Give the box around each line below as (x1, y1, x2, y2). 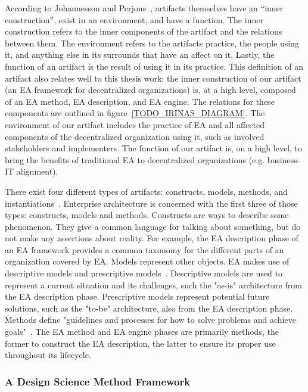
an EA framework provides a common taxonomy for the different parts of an (5, 243, 284, 256)
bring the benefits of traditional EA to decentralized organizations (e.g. (5, 153, 265, 166)
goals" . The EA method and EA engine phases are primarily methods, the (5, 325, 279, 338)
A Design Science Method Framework (5, 374, 191, 388)
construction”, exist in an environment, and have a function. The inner (5, 13, 263, 26)
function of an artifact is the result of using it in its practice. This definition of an (5, 60, 304, 72)
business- (267, 153, 300, 166)
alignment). (16, 165, 58, 178)
